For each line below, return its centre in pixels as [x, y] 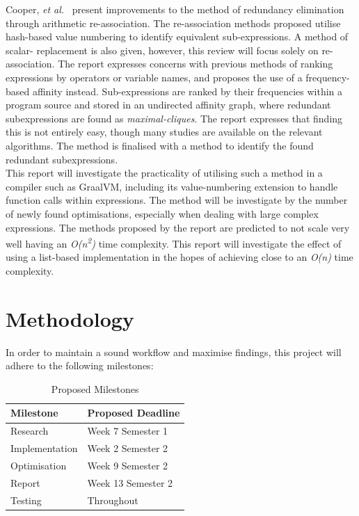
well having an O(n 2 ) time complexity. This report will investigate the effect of [174, 242]
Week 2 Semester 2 [128, 448]
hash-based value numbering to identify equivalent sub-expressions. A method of [177, 37]
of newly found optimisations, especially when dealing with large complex [162, 213]
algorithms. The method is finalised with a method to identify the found [160, 145]
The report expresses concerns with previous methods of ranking [196, 64]
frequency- [328, 77]
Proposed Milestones [95, 388]
